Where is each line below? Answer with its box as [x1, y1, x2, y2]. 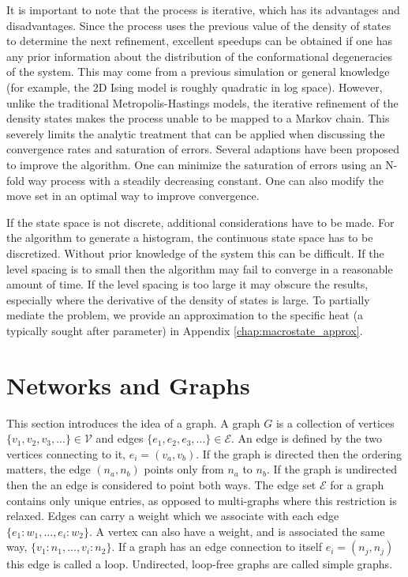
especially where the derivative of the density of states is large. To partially [6, 291, 370, 307]
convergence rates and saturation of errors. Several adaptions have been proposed [6, 141, 400, 157]
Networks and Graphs [6, 368, 250, 401]
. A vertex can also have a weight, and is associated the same [89, 522, 385, 539]
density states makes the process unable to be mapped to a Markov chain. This [6, 110, 390, 126]
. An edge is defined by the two [230, 430, 382, 447]
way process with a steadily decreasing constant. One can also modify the [28, 172, 384, 188]
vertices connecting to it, [6, 445, 125, 462]
